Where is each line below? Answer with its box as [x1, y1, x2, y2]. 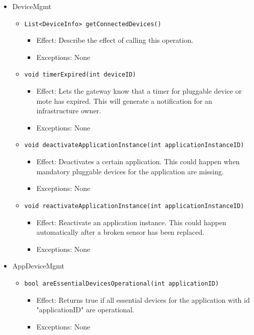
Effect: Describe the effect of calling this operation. [36, 35, 194, 45]
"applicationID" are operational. [36, 304, 135, 315]
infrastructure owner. [36, 105, 101, 116]
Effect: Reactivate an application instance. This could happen [36, 217, 226, 227]
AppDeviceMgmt [12, 260, 65, 271]
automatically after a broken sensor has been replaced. [36, 227, 205, 237]
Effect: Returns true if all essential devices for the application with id [36, 294, 250, 305]
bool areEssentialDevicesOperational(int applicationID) [24, 280, 219, 287]
